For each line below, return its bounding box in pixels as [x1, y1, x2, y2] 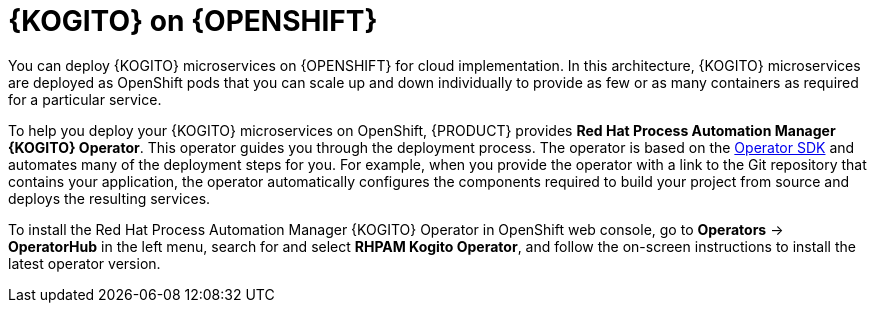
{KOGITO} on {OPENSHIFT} [8, 4, 378, 38]
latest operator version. [8, 254, 161, 272]
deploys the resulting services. [8, 189, 211, 207]
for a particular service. [8, 90, 162, 108]
